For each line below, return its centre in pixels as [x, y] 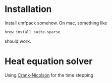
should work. [18, 41]
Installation [28, 9]
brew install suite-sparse [32, 32]
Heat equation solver [49, 61]
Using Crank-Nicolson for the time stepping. [50, 75]
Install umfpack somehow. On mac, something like [56, 23]
